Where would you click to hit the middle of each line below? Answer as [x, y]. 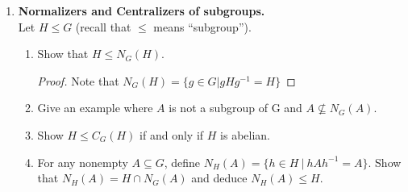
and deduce [219, 178]
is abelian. [245, 134]
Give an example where [95, 108]
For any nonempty [83, 162]
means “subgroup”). [202, 26]
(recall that [103, 26]
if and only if [172, 134]
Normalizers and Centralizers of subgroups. [142, 10]
